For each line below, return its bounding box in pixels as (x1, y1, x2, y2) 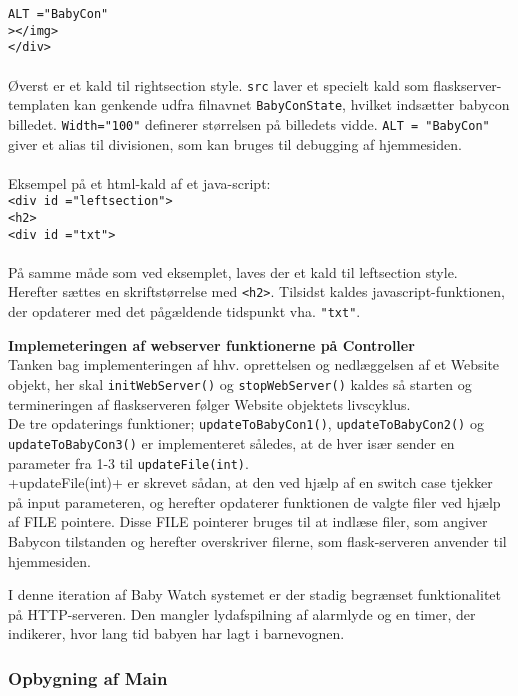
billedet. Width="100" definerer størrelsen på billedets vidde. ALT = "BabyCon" (8, 113, 490, 134)
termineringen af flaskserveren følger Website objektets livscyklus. (8, 393, 411, 414)
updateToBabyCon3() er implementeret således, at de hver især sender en (8, 432, 455, 453)
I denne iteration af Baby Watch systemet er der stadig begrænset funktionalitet (8, 584, 501, 605)
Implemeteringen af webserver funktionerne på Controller (8, 334, 415, 355)
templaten (8, 94, 70, 115)
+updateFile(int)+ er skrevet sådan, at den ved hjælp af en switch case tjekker (8, 472, 493, 493)
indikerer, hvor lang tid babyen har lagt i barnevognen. (8, 623, 345, 644)
